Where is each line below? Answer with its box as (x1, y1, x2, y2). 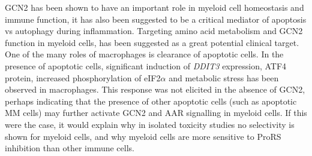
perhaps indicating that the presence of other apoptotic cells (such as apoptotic (5, 94, 297, 107)
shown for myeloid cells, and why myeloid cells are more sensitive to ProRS (5, 130, 281, 142)
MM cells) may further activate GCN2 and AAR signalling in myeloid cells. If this (5, 106, 307, 119)
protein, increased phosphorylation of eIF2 (5, 71, 161, 84)
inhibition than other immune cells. (5, 142, 134, 154)
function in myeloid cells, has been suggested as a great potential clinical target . (5, 36, 299, 48)
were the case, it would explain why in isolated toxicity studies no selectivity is (5, 118, 295, 130)
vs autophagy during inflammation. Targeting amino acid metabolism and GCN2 (5, 25, 303, 37)
